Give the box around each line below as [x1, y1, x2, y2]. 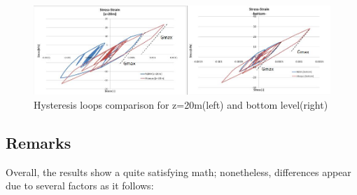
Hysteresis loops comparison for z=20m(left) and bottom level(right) [34, 97, 328, 112]
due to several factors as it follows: [6, 178, 154, 193]
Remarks [6, 132, 71, 153]
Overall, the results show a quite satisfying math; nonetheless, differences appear [6, 164, 351, 179]
